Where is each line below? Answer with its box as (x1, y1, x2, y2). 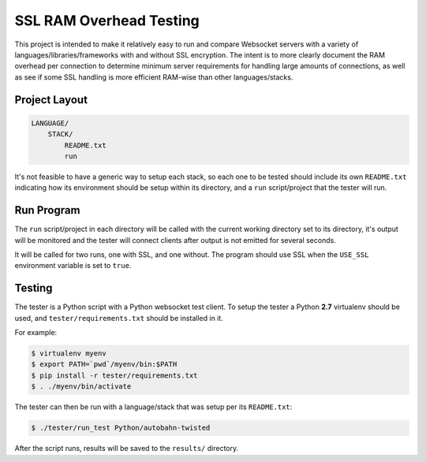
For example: (14, 328, 58, 337)
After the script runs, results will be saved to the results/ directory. (14, 444, 239, 453)
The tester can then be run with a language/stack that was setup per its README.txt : (14, 402, 293, 412)
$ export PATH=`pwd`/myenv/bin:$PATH (31, 360, 177, 369)
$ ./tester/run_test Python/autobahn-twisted (31, 423, 211, 433)
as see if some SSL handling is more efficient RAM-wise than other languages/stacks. (14, 72, 293, 82)
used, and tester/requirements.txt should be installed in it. (14, 313, 224, 322)
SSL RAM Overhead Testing (14, 12, 200, 29)
